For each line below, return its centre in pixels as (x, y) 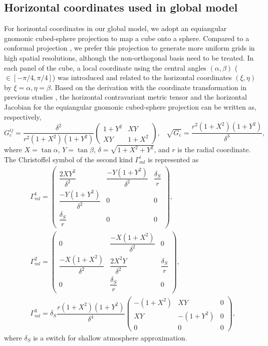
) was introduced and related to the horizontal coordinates (142, 77)
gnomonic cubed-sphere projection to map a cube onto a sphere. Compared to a (127, 38)
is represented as (173, 159)
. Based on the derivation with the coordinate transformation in (149, 87)
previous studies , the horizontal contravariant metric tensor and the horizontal (125, 97)
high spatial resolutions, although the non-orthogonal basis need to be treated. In (129, 57)
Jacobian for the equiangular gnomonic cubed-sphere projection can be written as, (130, 106)
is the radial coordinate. (214, 149)
